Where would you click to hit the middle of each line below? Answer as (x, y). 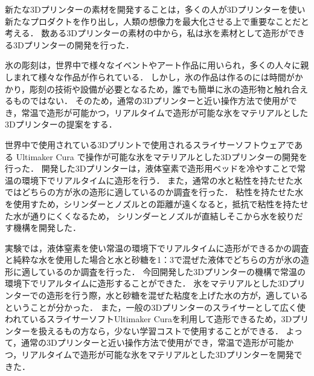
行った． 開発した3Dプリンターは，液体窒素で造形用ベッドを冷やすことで (151, 168)
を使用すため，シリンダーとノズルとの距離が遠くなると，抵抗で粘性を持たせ (157, 203)
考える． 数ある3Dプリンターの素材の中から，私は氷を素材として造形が (147, 33)
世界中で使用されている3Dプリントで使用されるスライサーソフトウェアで (150, 144)
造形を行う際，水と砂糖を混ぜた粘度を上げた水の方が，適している (177, 295)
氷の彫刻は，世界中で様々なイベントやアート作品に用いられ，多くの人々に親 (157, 65)
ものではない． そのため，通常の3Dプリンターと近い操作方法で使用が (151, 101)
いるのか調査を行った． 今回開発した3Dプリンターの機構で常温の (176, 271)
